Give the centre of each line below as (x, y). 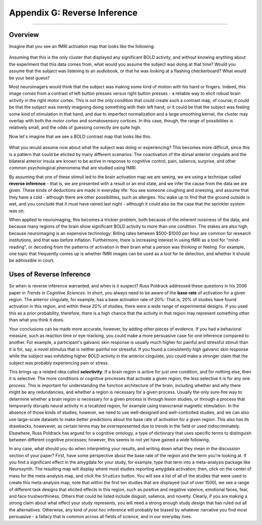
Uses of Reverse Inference (50, 274)
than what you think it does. (37, 320)
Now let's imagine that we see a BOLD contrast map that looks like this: (80, 136)
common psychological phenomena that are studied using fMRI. (73, 168)
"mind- (233, 240)
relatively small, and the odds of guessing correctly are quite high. (75, 127)
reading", (18, 247)
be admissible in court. (32, 260)
